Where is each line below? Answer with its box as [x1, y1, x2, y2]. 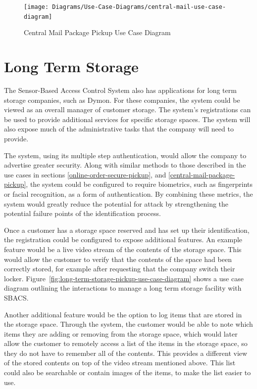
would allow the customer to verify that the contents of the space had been [4, 254, 232, 264]
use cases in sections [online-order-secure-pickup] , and [4, 169, 166, 179]
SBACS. [4, 292, 29, 303]
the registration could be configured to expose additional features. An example [4, 234, 243, 245]
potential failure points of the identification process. [4, 208, 161, 218]
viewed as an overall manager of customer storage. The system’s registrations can [4, 104, 251, 115]
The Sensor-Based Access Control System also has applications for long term [4, 85, 237, 95]
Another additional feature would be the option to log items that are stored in [4, 309, 242, 319]
